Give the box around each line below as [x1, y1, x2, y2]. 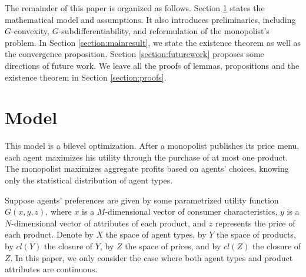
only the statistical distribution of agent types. [5, 174, 173, 186]
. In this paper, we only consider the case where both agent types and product [10, 251, 293, 263]
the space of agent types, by [105, 228, 207, 241]
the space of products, [217, 228, 296, 241]
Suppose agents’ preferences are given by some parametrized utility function [5, 193, 279, 206]
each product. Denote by [5, 228, 94, 241]
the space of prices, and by [125, 240, 221, 252]
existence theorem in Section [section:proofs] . [5, 71, 167, 83]
